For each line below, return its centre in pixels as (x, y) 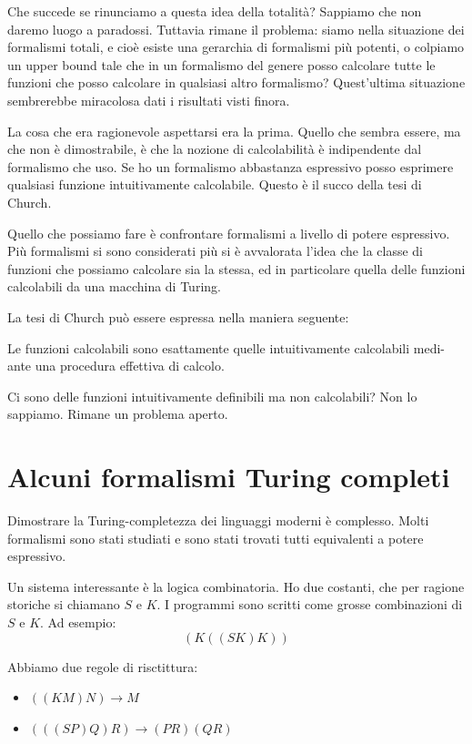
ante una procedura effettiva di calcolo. (116, 366)
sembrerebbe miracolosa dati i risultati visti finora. (149, 100)
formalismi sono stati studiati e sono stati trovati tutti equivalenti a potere (216, 538)
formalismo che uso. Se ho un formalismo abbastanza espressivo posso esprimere (231, 166)
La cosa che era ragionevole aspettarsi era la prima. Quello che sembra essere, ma (234, 131)
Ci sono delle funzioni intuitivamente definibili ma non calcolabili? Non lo (212, 396)
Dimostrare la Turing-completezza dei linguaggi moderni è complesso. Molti (218, 520)
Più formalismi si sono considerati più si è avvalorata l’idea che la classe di (215, 251)
